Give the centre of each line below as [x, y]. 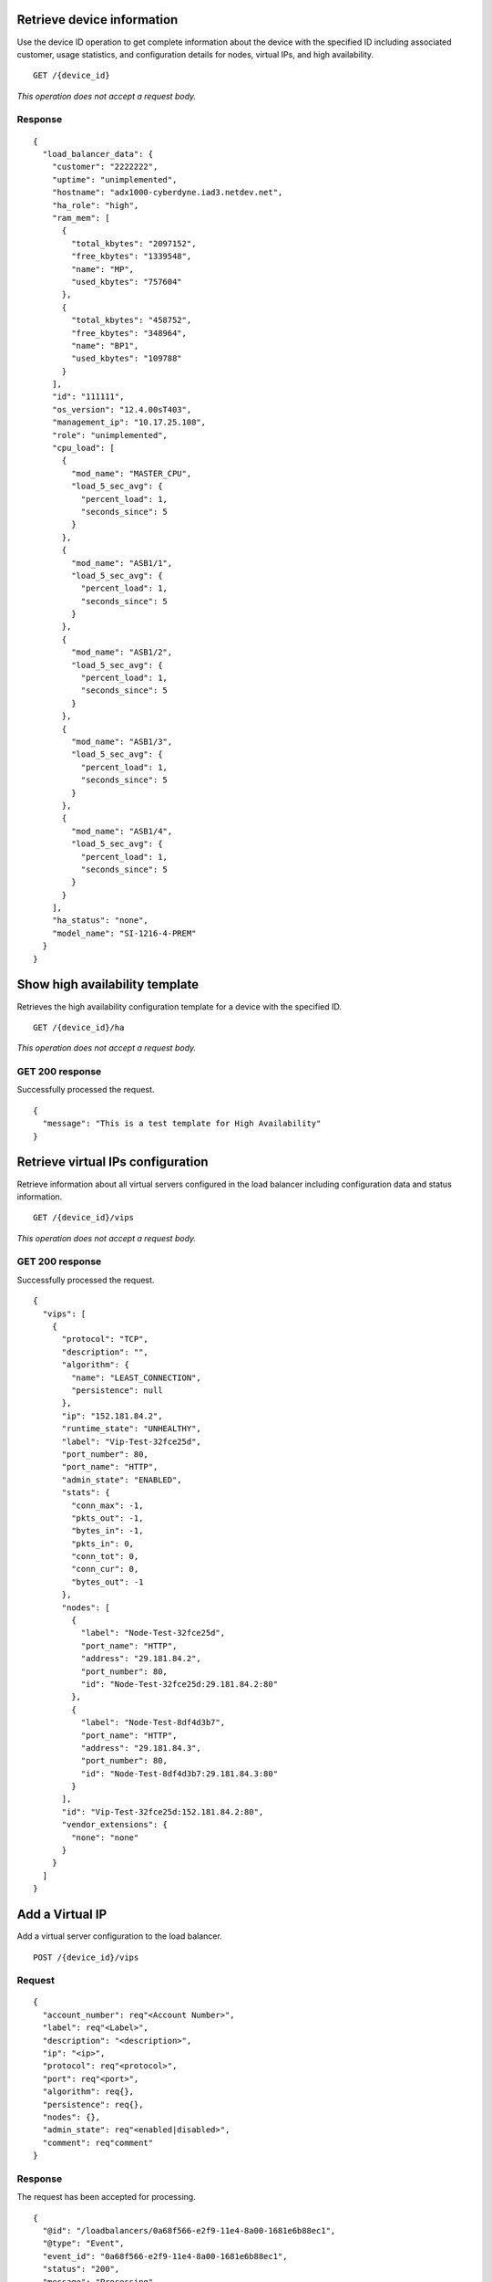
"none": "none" [105, 1837]
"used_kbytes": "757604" [127, 282]
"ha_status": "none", [100, 921]
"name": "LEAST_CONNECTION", [137, 1377]
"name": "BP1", [105, 345]
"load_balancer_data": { [98, 154]
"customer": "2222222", [105, 167]
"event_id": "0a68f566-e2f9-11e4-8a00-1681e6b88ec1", [165, 2256]
